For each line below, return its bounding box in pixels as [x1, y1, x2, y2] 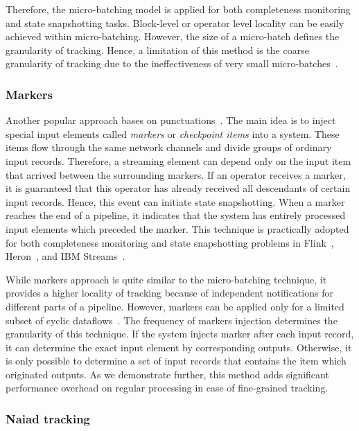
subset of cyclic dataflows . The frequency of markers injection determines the [6, 313, 338, 327]
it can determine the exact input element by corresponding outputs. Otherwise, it [6, 340, 352, 354]
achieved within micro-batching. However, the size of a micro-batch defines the [6, 29, 340, 44]
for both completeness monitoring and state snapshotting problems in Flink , [6, 235, 334, 249]
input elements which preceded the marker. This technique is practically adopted [6, 221, 349, 236]
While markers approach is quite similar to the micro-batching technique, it [6, 272, 327, 286]
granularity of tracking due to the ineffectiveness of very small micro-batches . [6, 56, 338, 71]
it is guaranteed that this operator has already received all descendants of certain [6, 181, 351, 195]
